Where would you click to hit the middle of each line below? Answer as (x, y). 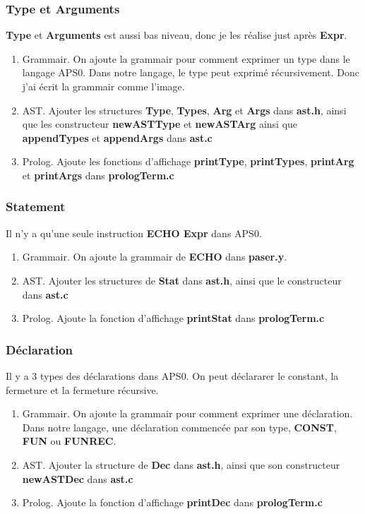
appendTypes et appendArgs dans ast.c (117, 137)
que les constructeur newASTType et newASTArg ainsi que (160, 124)
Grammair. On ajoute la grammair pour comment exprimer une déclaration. (187, 413)
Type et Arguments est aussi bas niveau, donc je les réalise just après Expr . (176, 35)
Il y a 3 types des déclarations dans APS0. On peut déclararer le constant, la (172, 375)
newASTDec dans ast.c (78, 478)
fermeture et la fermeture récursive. (82, 389)
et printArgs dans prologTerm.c (98, 175)
